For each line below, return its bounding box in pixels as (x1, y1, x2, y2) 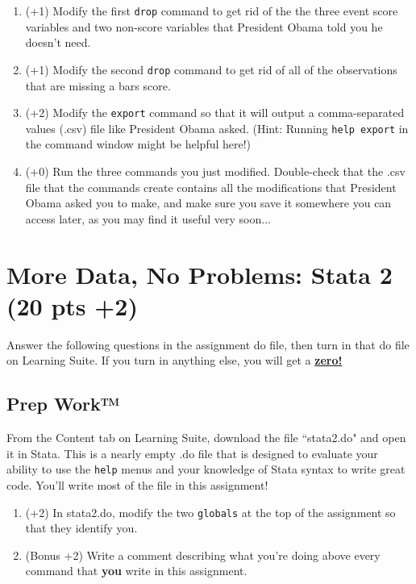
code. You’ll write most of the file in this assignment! (6, 476, 268, 493)
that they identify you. (25, 519, 138, 536)
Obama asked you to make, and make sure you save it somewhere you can (25, 194, 392, 211)
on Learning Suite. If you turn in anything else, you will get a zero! (6, 352, 343, 369)
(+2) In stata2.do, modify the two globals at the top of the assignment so (25, 503, 396, 520)
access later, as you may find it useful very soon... (25, 210, 271, 227)
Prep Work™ (6, 391, 120, 416)
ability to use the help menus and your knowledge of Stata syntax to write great (6, 461, 406, 478)
